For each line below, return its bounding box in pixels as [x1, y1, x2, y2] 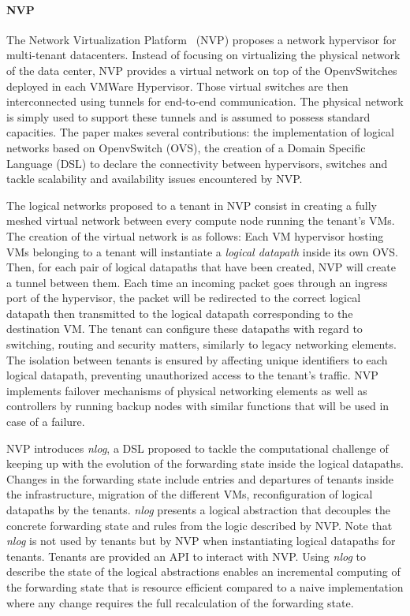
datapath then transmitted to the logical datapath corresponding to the [6, 304, 353, 321]
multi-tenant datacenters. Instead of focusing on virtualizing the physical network [6, 47, 401, 63]
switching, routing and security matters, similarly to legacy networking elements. [6, 336, 397, 353]
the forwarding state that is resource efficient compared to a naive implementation [6, 578, 404, 595]
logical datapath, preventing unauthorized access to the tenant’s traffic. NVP [6, 367, 378, 383]
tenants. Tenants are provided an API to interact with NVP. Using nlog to [6, 547, 366, 564]
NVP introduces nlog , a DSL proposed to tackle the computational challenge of [6, 439, 389, 456]
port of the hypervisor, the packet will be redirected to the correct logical [6, 289, 361, 306]
